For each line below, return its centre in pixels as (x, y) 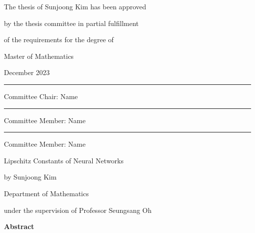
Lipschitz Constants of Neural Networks (64, 160)
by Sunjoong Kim (30, 177)
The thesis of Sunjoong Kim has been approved (75, 6)
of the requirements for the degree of (59, 39)
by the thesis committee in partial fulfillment (71, 23)
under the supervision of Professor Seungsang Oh (78, 210)
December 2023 (27, 72)
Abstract (19, 226)
